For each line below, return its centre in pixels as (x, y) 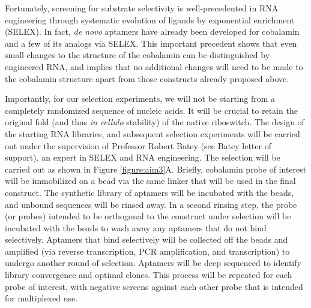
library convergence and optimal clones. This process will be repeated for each (149, 275)
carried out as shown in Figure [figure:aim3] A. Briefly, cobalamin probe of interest (156, 169)
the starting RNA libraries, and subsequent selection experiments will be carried (152, 133)
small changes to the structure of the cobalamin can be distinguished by (137, 55)
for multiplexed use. (41, 298)
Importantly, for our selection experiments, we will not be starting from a (140, 99)
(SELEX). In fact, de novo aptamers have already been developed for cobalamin (152, 31)
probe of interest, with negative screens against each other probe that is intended (154, 286)
